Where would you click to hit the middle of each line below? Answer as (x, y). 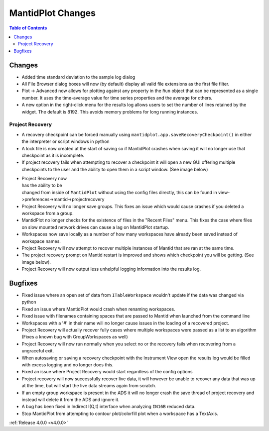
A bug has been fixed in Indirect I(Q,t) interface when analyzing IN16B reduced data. (109, 407)
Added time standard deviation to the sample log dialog (78, 77)
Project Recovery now (44, 179)
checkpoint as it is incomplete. (53, 155)
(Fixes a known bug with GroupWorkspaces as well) (75, 337)
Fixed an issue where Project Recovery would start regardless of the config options (107, 372)
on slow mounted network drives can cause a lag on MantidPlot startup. (95, 227)
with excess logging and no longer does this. (68, 365)
